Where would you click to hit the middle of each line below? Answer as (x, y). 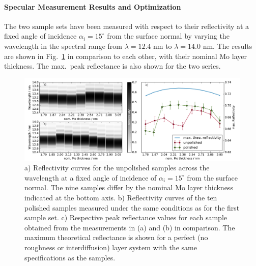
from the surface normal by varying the (168, 36)
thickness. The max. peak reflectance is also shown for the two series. (112, 66)
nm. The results (227, 46)
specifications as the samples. (70, 257)
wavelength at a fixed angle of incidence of (91, 177)
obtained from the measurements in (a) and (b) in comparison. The (130, 227)
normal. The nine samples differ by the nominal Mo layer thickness (129, 187)
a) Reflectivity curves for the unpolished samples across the (117, 168)
